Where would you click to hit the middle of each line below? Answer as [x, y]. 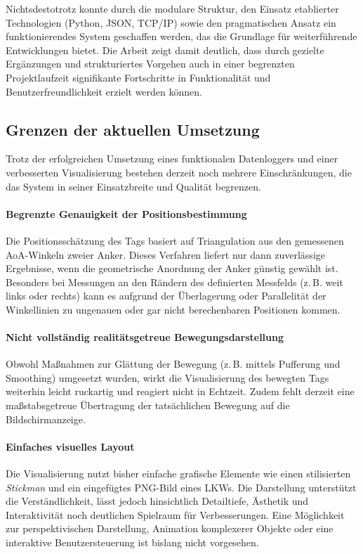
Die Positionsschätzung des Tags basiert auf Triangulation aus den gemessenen [175, 240]
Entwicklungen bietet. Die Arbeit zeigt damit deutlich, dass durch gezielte [165, 50]
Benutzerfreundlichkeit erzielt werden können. [104, 91]
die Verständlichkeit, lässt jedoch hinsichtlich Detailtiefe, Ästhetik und [157, 501]
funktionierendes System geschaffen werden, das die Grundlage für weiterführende [181, 36]
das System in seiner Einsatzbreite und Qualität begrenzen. [133, 186]
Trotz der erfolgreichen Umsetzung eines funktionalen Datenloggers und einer [172, 159]
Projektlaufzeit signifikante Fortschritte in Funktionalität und [138, 77]
